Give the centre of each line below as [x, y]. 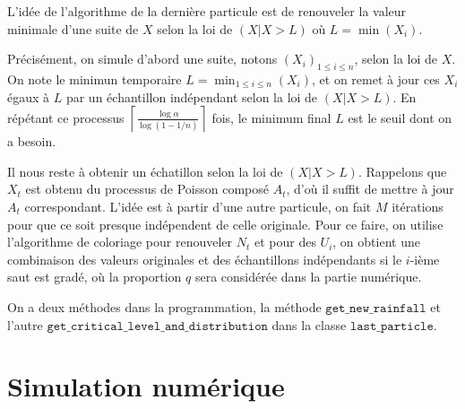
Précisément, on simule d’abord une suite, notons [142, 59]
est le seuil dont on [400, 117]
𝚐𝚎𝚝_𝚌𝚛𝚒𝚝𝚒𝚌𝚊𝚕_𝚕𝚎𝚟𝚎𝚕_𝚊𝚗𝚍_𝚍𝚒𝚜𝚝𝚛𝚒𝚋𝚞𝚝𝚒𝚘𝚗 [157, 326]
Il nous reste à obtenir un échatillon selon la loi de [145, 171]
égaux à [29, 96]
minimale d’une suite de [73, 28]
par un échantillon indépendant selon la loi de [192, 96]
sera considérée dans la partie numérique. [308, 277]
